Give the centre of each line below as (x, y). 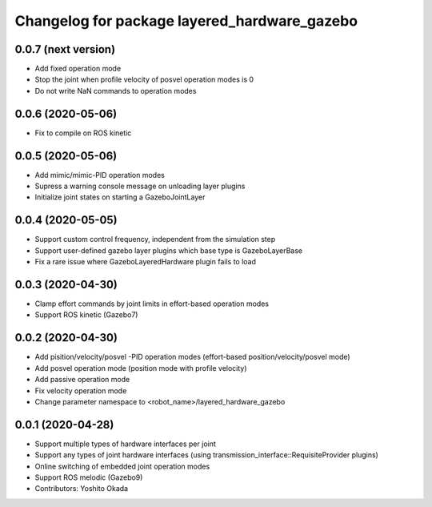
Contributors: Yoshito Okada (81, 489)
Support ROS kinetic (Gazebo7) (86, 315)
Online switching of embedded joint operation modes (122, 466)
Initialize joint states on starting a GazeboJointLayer (120, 197)
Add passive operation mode (82, 380)
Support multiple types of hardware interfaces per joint (125, 444)
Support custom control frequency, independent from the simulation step (155, 239)
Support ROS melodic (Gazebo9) (89, 477)
